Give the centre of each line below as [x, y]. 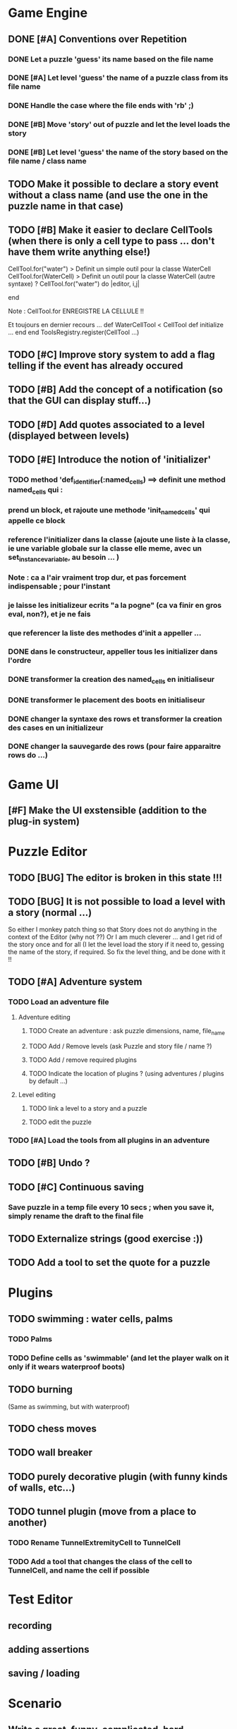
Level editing [37, 1094]
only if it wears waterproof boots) [67, 1367]
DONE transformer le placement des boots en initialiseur [107, 699]
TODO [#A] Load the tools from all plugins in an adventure [109, 1140]
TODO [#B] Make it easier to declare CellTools [110, 230]
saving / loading [44, 1674]
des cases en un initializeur [56, 728]
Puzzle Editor [48, 852]
